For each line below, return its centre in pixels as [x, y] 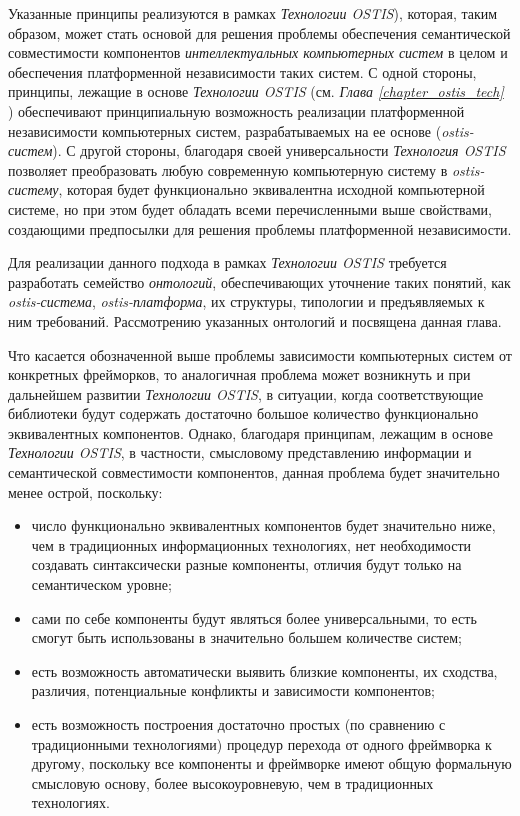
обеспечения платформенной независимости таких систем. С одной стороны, [242, 71]
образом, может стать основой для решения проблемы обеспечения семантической [259, 32]
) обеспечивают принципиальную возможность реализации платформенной [236, 110]
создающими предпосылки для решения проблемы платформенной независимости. [260, 228]
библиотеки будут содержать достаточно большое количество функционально [243, 413]
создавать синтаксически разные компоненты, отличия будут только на [246, 564]
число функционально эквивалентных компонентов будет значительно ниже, [263, 525]
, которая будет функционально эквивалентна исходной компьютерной [271, 189]
